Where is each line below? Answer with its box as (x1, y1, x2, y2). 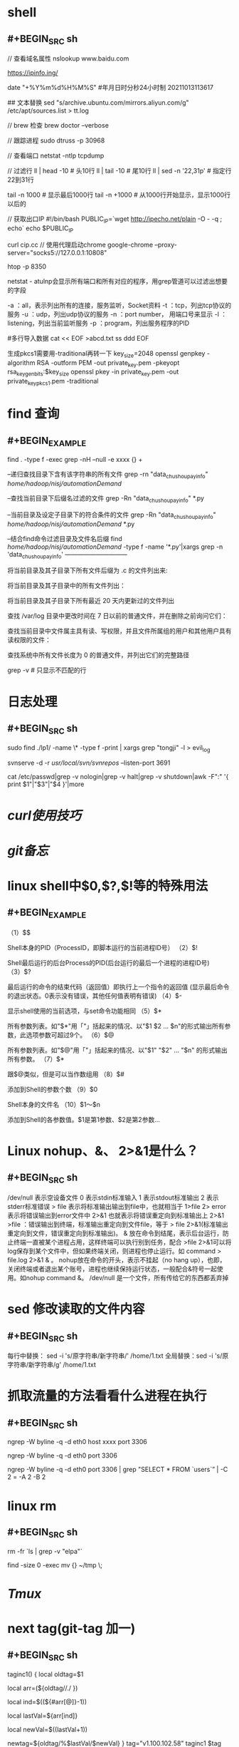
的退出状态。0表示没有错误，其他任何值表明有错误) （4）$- (7, 991, 183, 1000)
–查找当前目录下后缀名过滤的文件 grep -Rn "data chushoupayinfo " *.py (7, 493, 205, 504)
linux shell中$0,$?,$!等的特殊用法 (7, 877, 208, 894)
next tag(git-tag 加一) (7, 1621, 136, 1637)
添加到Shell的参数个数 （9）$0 (7, 1085, 98, 1093)
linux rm (7, 1498, 57, 1514)
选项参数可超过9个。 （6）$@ (26, 1031, 115, 1039)
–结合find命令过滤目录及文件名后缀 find (7, 534, 122, 542)
